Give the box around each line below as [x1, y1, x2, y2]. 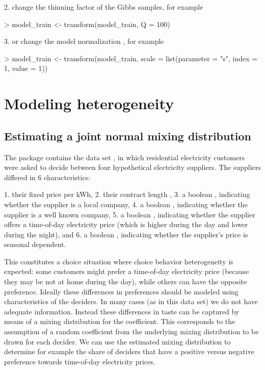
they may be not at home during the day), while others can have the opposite [4, 276, 247, 287]
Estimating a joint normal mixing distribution [4, 128, 252, 143]
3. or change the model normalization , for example [4, 36, 164, 46]
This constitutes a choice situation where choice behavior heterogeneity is [4, 256, 233, 266]
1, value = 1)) [4, 63, 48, 73]
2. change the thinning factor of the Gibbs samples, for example [4, 2, 203, 12]
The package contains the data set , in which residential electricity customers [4, 152, 245, 162]
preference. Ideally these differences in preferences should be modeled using [4, 286, 238, 297]
